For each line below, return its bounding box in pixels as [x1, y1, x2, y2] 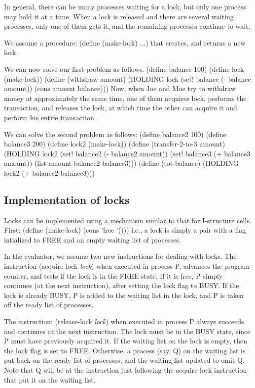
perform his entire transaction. [4, 112, 96, 122]
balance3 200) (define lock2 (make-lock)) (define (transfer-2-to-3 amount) [4, 139, 225, 149]
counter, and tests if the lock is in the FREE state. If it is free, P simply [4, 270, 223, 281]
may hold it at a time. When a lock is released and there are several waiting [4, 11, 234, 21]
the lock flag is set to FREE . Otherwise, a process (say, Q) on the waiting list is [4, 345, 246, 355]
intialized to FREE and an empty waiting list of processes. [4, 234, 181, 244]
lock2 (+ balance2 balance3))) [4, 167, 95, 178]
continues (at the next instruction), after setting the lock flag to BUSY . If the [4, 280, 239, 291]
